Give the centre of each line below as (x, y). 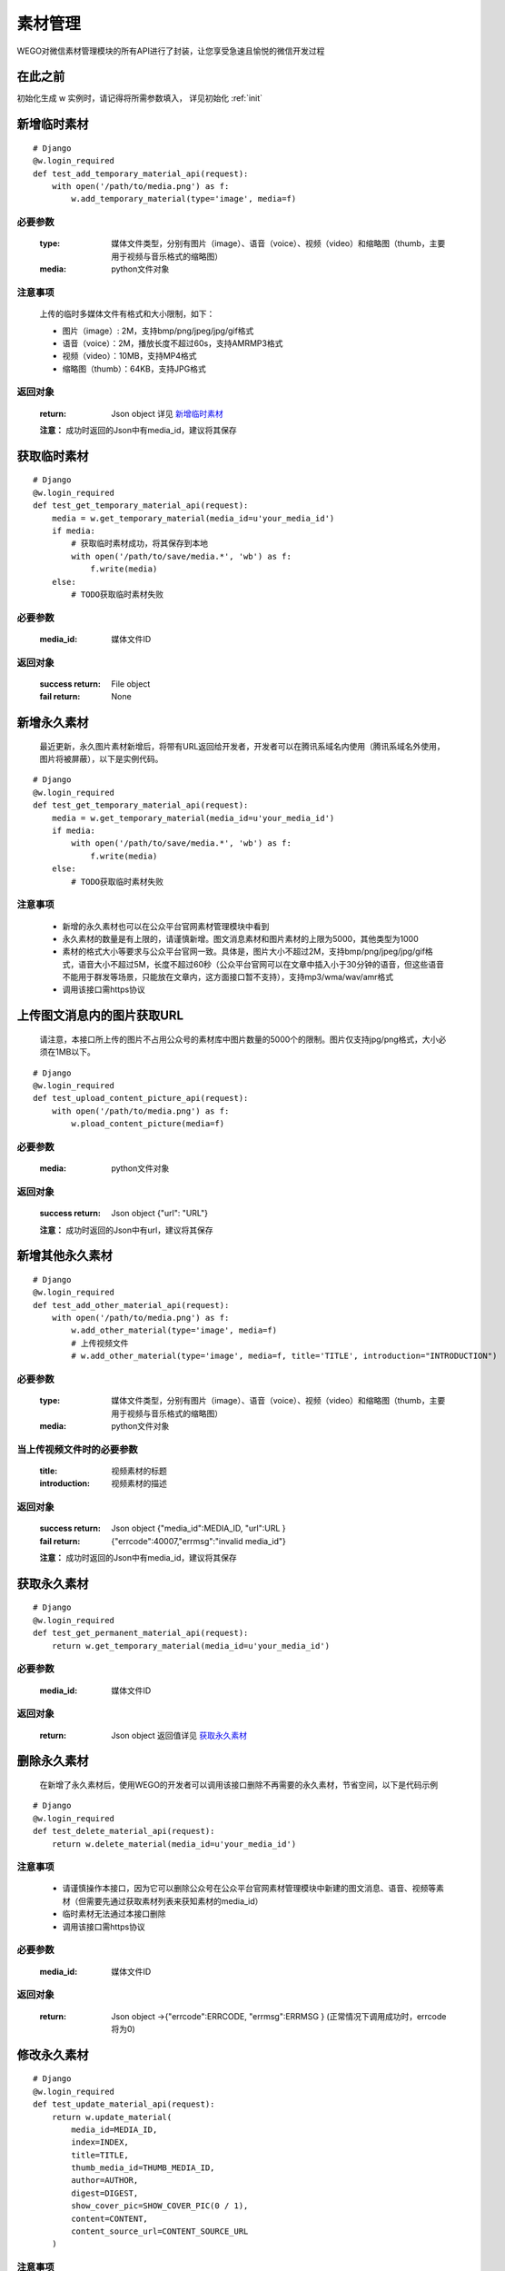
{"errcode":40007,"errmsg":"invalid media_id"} (198, 1541)
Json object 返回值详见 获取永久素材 (179, 1735)
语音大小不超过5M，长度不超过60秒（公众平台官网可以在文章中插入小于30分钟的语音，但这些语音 (261, 964)
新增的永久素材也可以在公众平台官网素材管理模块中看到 (166, 926)
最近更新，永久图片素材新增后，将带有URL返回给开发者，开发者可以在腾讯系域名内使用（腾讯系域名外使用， (242, 746)
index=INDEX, (100, 2142)
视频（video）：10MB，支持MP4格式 (129, 356)
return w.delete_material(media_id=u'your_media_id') (174, 1844)
